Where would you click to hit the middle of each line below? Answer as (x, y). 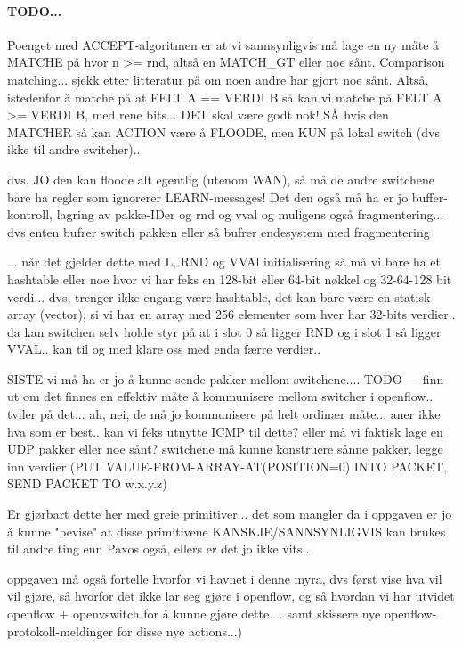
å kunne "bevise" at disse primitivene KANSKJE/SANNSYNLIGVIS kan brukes (227, 531)
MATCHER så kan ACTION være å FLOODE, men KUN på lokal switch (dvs (223, 131)
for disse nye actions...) (180, 631)
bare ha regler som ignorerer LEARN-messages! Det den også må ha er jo (208, 197)
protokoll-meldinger (61, 631)
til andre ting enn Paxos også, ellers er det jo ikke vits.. (158, 549)
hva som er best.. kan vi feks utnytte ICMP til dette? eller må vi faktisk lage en (225, 431)
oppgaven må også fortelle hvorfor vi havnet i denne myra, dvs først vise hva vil (225, 578)
